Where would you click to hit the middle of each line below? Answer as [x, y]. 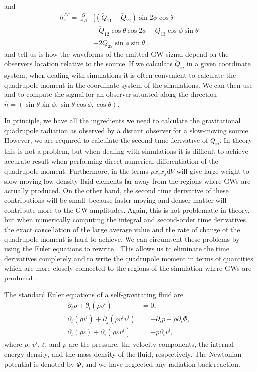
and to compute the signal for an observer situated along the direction [111, 94]
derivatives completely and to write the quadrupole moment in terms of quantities [129, 258]
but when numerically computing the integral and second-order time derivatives [125, 219]
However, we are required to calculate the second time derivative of [106, 140]
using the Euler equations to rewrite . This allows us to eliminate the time [117, 249]
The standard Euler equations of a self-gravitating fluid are [94, 294]
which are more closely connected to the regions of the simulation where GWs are [128, 268]
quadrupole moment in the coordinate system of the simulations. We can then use [128, 84]
